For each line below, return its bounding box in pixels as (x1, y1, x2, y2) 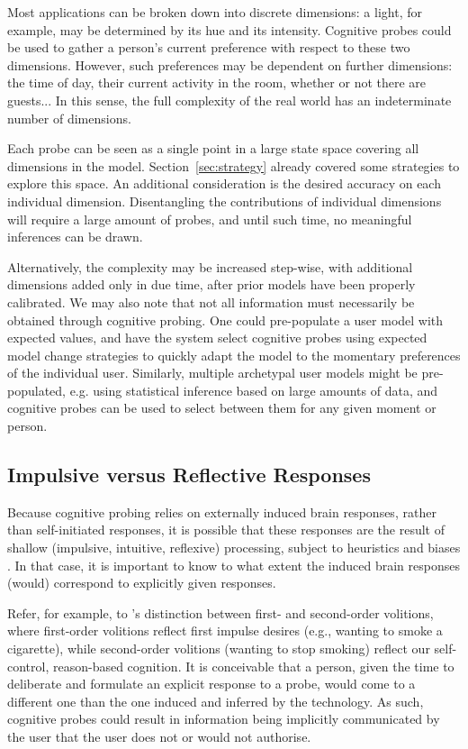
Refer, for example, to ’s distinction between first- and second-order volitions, (7, 603, 434, 622)
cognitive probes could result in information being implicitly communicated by (7, 709, 440, 728)
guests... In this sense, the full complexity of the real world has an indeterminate (7, 90, 452, 109)
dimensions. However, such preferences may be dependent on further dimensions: (7, 55, 453, 74)
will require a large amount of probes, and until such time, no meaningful (7, 209, 412, 228)
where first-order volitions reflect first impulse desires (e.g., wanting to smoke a (7, 621, 443, 640)
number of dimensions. (7, 108, 131, 127)
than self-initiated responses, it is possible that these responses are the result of (7, 520, 445, 539)
